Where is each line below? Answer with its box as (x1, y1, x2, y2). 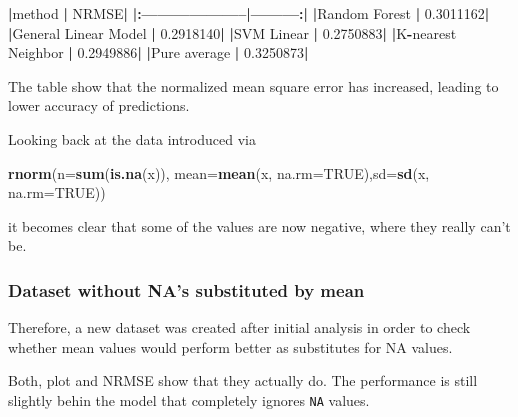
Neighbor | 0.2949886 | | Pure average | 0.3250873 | (8, 42, 309, 63)
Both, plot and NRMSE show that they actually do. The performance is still (8, 370, 478, 391)
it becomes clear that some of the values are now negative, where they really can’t (8, 215, 511, 236)
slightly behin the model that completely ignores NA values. (8, 389, 370, 410)
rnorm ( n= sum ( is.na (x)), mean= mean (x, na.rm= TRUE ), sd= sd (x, (8, 162, 430, 183)
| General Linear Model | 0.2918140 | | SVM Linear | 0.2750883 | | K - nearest (8, 22, 457, 43)
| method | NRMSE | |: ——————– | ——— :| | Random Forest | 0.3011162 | (8, 3, 490, 23)
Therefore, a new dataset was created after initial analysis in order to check (8, 317, 471, 338)
